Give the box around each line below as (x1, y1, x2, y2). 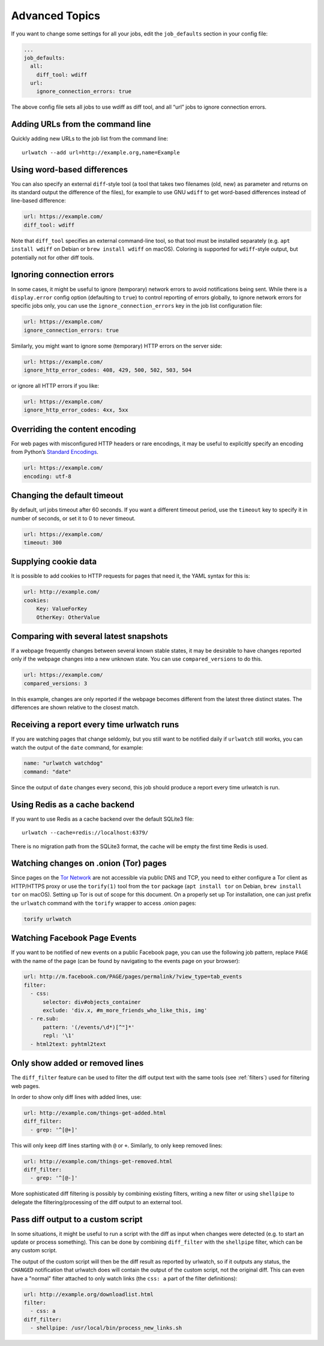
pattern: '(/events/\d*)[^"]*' (43, 1024, 135, 1030)
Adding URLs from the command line (11, 119, 151, 129)
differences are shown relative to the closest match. (11, 704, 139, 711)
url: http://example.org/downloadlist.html (23, 1291, 154, 1298)
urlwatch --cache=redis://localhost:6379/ (22, 830, 149, 836)
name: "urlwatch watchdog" (23, 760, 103, 766)
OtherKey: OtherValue (36, 614, 100, 620)
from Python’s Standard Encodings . (11, 448, 99, 456)
